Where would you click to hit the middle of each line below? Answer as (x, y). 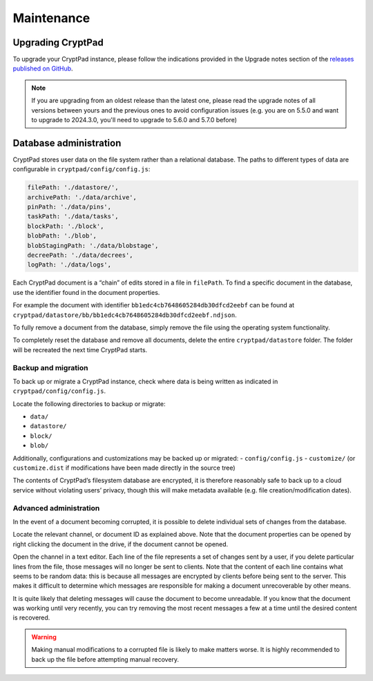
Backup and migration (50, 367)
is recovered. (31, 617)
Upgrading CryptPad (58, 42)
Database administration (67, 143)
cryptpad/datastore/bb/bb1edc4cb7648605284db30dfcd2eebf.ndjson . (125, 315)
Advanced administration (56, 508)
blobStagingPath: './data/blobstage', (93, 246)
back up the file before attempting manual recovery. (105, 659)
